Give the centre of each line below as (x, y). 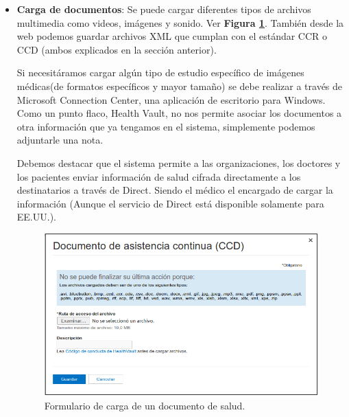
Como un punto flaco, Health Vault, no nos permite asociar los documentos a (179, 113)
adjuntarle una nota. (60, 140)
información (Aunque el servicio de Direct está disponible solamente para (170, 203)
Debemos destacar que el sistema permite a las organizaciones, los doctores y (179, 162)
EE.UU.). (36, 217)
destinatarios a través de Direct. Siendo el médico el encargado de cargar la (175, 190)
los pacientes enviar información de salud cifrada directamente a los (159, 176)
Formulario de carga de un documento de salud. (145, 406)
